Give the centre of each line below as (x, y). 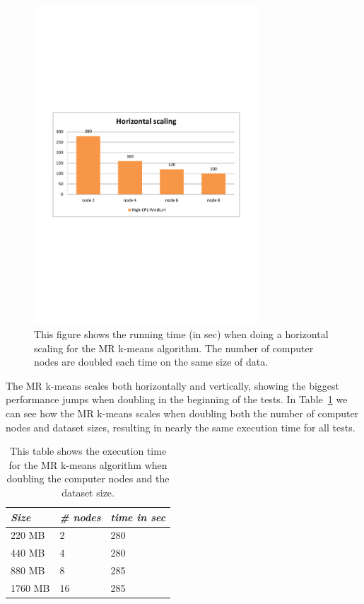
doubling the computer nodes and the (88, 478)
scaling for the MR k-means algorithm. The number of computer (174, 348)
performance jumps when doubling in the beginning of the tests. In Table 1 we (177, 399)
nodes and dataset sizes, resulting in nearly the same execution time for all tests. (181, 427)
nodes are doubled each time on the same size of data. (151, 362)
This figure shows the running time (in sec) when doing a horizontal (181, 333)
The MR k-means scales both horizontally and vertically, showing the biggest (172, 385)
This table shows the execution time (88, 451)
